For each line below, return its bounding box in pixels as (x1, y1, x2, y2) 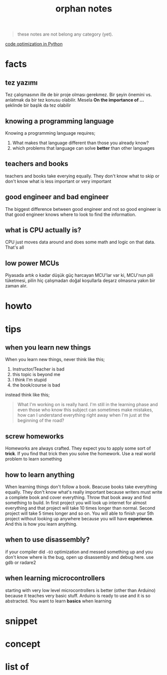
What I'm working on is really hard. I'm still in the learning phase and (17, 402, 158, 408)
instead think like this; (5, 392, 50, 398)
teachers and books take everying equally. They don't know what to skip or (5, 173, 160, 179)
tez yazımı (5, 78, 38, 87)
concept (5, 638, 41, 650)
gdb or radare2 (5, 559, 36, 565)
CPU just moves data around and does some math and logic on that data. (5, 239, 156, 245)
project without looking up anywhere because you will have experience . (5, 516, 154, 522)
